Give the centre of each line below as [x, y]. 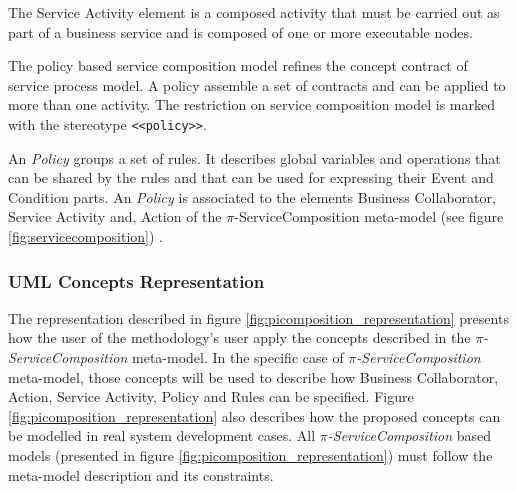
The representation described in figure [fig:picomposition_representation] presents [258, 317]
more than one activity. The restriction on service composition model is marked [251, 104]
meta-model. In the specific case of [238, 357]
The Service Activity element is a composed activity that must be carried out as [254, 12]
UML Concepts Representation [136, 280]
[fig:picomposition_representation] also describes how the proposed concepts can [254, 415]
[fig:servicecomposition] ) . [85, 236]
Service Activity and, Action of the [115, 216]
